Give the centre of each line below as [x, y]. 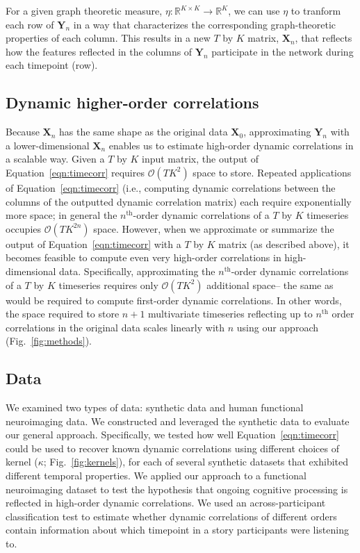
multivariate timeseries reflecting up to [230, 314]
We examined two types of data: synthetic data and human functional [155, 407]
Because [23, 132]
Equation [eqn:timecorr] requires [75, 172]
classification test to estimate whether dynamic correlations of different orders [171, 516]
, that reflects [324, 38]
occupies [24, 228]
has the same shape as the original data [144, 132]
